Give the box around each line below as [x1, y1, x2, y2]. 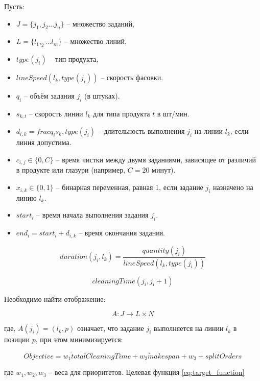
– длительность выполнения [98, 126, 185, 136]
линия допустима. [16, 137, 72, 148]
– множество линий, [64, 36, 127, 46]
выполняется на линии [154, 323, 224, 334]
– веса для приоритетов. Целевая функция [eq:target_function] [49, 367, 245, 377]
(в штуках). [84, 90, 120, 101]
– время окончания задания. [79, 227, 165, 238]
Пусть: [4, 1, 25, 11]
